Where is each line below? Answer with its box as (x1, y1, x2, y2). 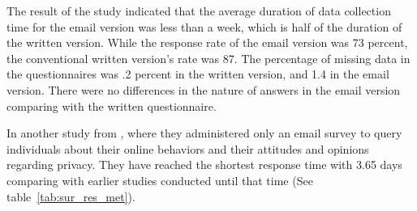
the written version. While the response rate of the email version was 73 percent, (6, 34, 408, 51)
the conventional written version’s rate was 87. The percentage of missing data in (6, 49, 411, 66)
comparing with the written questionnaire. (6, 97, 217, 114)
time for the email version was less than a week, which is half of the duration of (6, 18, 402, 35)
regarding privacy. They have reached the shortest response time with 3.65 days (6, 156, 402, 173)
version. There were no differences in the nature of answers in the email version (6, 81, 401, 98)
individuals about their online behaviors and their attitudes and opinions (6, 140, 369, 157)
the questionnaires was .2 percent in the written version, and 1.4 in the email (6, 65, 389, 82)
